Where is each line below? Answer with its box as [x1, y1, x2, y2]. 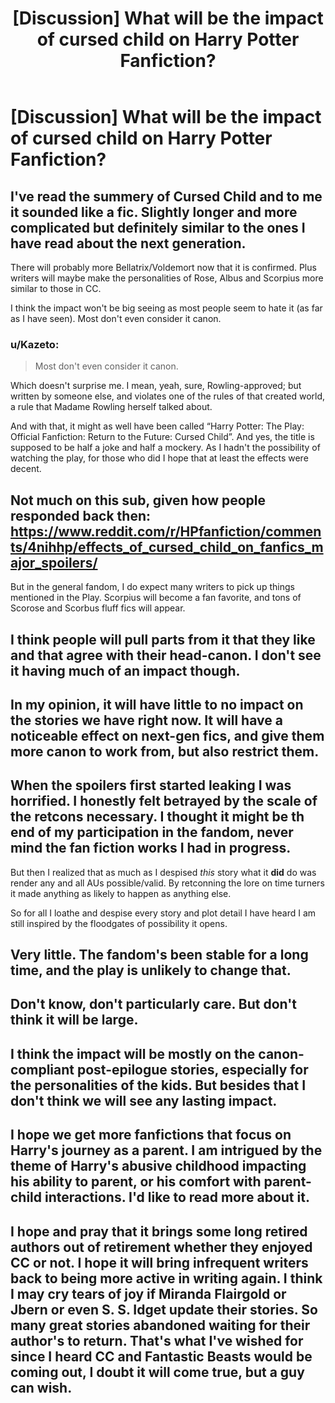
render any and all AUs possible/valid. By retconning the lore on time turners [10, 877, 325, 889]
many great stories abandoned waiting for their [10, 1317, 311, 1334]
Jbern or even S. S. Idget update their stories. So [10, 1301, 318, 1318]
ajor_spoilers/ [10, 554, 98, 571]
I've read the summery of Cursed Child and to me [10, 188, 323, 205]
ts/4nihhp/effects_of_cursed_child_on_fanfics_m [10, 538, 324, 556]
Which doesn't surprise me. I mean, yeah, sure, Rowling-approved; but [10, 380, 302, 392]
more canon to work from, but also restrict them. [10, 743, 320, 760]
